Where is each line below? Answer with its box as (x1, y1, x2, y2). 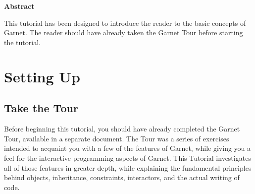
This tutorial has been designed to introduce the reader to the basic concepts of (4, 17, 246, 28)
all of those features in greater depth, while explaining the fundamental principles (4, 162, 252, 173)
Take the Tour (4, 100, 78, 116)
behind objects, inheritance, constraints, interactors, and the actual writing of (4, 172, 240, 183)
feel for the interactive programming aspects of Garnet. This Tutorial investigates (4, 152, 251, 163)
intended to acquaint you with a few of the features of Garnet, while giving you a (4, 143, 251, 153)
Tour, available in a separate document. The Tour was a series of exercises (4, 133, 229, 143)
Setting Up (4, 66, 81, 86)
